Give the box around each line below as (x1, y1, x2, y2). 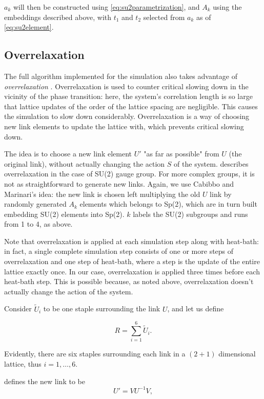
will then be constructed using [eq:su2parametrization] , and (13, 2, 200, 12)
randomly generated (4, 198, 67, 209)
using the (213, 2, 242, 12)
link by (210, 188, 232, 199)
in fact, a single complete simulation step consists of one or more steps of (4, 246, 234, 256)
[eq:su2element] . (4, 22, 54, 32)
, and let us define (167, 303, 224, 314)
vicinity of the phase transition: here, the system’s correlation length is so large (4, 91, 253, 102)
